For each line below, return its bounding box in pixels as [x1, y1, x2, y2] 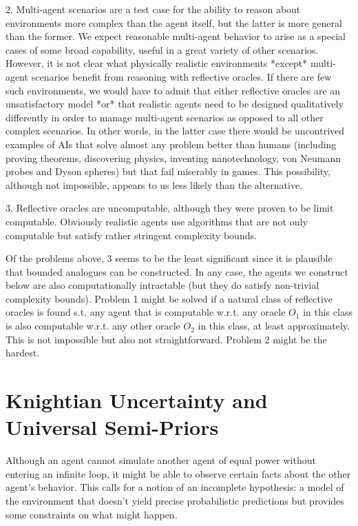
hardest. [6, 345, 40, 360]
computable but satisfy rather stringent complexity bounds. [6, 227, 257, 242]
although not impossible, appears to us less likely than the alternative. [6, 177, 303, 192]
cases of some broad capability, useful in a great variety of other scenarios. [6, 42, 319, 57]
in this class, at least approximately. [198, 318, 350, 333]
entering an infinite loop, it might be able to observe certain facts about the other [6, 466, 351, 481]
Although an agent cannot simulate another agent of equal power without [6, 453, 316, 467]
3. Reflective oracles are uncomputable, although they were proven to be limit [6, 201, 334, 215]
